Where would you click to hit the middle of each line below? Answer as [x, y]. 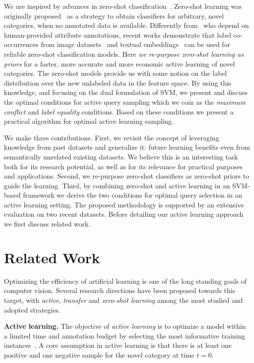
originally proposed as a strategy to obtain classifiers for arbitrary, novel [114, 15]
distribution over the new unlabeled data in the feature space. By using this [118, 82]
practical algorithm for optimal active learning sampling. [89, 121]
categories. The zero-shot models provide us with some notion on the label [115, 73]
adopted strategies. [32, 309]
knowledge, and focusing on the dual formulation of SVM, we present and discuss [126, 92]
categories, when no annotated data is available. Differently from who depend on [127, 25]
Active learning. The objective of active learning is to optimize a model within [125, 326]
